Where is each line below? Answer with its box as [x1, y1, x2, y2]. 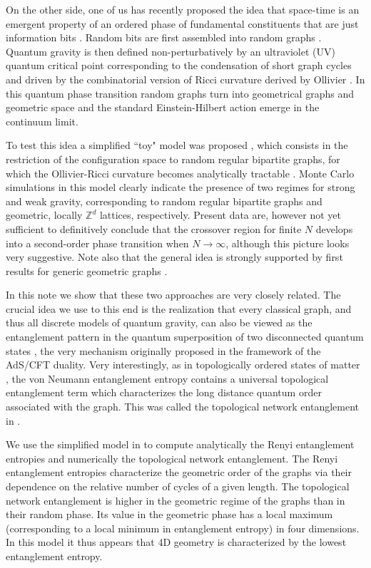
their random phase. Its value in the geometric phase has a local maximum [6, 507, 333, 522]
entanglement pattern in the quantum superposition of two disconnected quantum [6, 329, 364, 344]
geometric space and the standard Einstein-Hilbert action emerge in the [6, 100, 320, 115]
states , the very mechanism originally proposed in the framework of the [6, 343, 321, 358]
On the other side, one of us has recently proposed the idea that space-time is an [6, 2, 360, 16]
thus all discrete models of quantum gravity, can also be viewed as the [6, 315, 312, 330]
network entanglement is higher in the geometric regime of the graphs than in [6, 492, 345, 507]
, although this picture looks [225, 235, 350, 250]
